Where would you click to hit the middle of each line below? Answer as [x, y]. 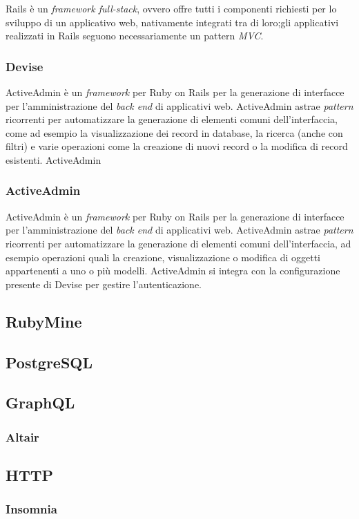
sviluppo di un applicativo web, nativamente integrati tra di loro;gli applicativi [172, 22]
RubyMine [44, 321]
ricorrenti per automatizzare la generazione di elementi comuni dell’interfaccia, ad [178, 243]
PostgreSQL [49, 362]
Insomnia [31, 509]
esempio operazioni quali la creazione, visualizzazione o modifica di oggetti [163, 257]
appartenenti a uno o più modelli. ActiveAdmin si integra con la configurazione [173, 271]
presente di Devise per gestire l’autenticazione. [104, 284]
